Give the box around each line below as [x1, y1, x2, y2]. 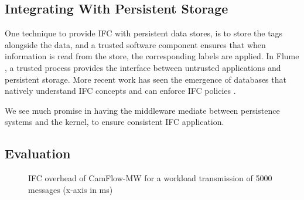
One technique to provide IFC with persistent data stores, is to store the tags [5, 27, 283, 39]
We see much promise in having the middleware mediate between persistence [5, 104, 280, 116]
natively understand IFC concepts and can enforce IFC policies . [5, 84, 236, 97]
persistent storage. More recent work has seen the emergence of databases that [5, 73, 286, 85]
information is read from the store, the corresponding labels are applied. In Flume [5, 50, 299, 62]
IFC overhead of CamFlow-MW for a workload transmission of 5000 [28, 172, 272, 184]
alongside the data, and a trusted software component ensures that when [5, 38, 266, 50]
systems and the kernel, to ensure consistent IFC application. [5, 116, 224, 128]
